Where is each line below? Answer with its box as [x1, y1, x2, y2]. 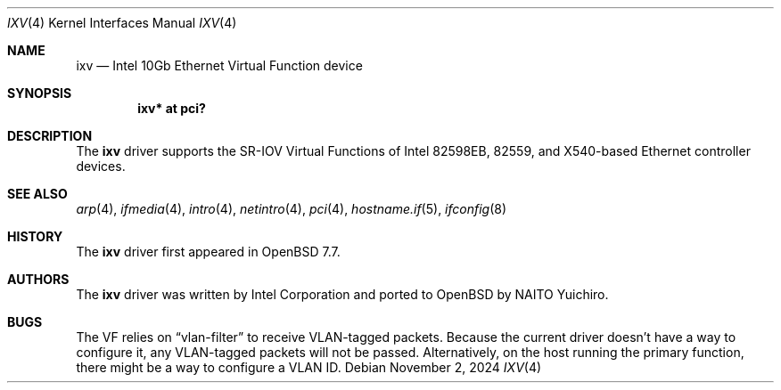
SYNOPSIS [7, 85, 72, 101]
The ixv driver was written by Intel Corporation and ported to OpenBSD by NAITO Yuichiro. [76, 287, 609, 302]
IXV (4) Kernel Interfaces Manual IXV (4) [7, 15, 237, 30]
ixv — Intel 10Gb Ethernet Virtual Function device [76, 58, 363, 73]
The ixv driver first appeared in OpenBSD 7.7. [76, 244, 341, 259]
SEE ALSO [7, 186, 68, 201]
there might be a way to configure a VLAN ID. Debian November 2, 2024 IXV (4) [76, 360, 542, 375]
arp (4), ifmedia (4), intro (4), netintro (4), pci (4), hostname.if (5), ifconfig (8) [76, 201, 507, 216]
